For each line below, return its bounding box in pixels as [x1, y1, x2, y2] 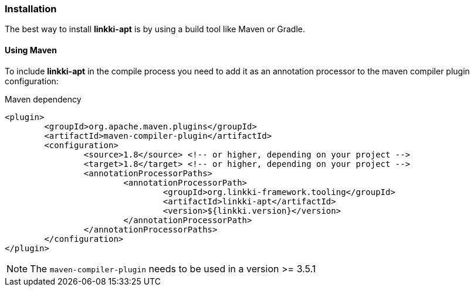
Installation [5, 3, 57, 15]
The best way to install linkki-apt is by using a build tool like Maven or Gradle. [5, 24, 305, 35]
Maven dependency [5, 94, 82, 104]
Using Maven [5, 44, 57, 55]
